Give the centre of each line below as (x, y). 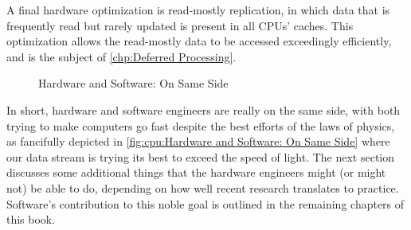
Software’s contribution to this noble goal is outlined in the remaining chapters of (205, 203)
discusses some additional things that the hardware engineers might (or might (196, 172)
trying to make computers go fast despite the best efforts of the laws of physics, (201, 125)
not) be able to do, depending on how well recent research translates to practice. (203, 187)
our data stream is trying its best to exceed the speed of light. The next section (201, 156)
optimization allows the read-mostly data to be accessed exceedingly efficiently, (199, 41)
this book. (31, 219)
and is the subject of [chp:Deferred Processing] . (121, 56)
